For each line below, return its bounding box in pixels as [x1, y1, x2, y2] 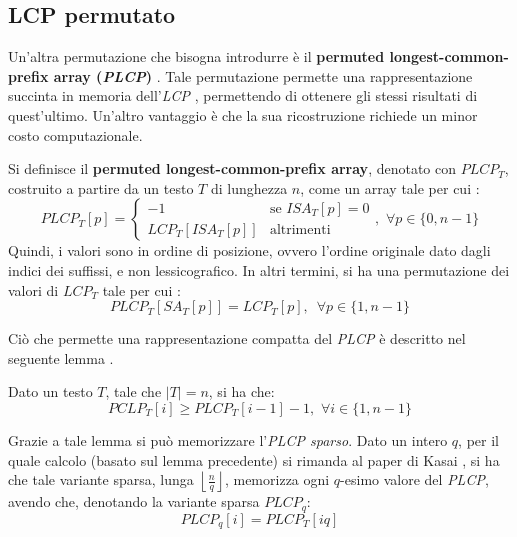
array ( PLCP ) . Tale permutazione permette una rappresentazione [53, 65, 473, 86]
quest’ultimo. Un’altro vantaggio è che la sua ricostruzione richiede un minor [8, 104, 478, 125]
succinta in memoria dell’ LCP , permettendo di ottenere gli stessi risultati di [8, 85, 478, 106]
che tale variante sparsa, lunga [8, 469, 194, 490]
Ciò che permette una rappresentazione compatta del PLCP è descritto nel [8, 328, 466, 349]
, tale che [105, 381, 162, 402]
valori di [8, 279, 59, 300]
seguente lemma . [8, 347, 114, 368]
